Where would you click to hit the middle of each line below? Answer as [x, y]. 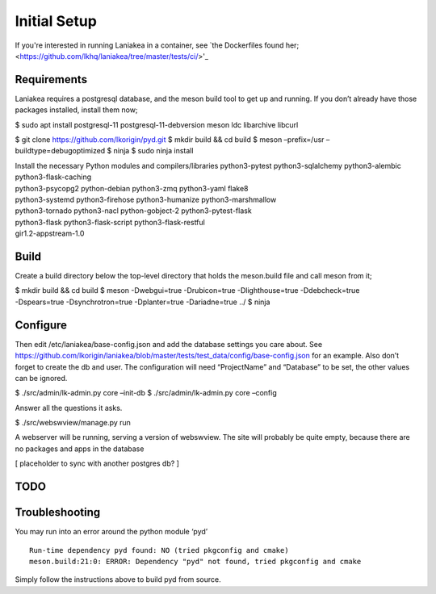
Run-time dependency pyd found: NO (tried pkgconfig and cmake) [159, 550]
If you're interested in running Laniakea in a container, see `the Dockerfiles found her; [157, 45]
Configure [41, 325]
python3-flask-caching [53, 177]
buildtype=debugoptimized [60, 151]
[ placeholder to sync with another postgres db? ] [97, 463]
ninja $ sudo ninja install [153, 151]
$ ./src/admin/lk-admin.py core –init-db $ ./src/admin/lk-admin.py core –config [146, 393]
